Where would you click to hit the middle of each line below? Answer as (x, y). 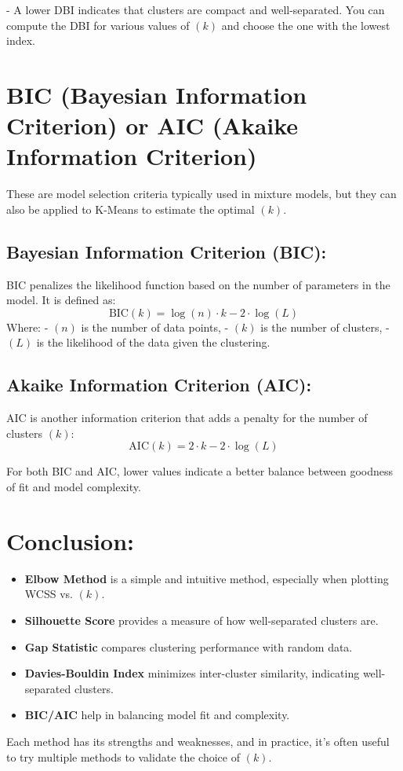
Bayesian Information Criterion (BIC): (167, 251)
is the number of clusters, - (325, 327)
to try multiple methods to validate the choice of (123, 756)
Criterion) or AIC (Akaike (152, 125)
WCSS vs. (49, 594)
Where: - (27, 327)
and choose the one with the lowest (306, 25)
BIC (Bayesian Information (157, 94)
